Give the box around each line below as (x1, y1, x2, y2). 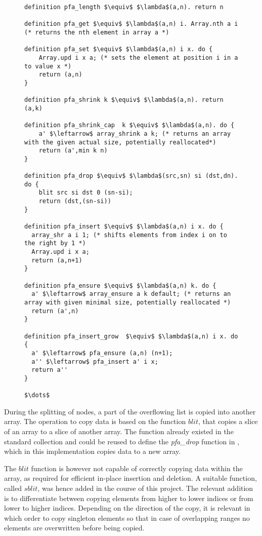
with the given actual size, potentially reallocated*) (24, 138, 216, 146)
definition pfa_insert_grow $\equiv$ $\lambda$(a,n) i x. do (24, 332, 238, 340)
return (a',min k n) (38, 147, 108, 155)
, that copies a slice (198, 416, 258, 427)
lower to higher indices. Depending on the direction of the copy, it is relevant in (4, 503, 250, 513)
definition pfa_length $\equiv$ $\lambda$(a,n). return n (24, 4, 224, 11)
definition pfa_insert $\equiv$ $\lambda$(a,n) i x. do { (24, 223, 224, 231)
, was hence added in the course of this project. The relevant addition (37, 483, 253, 493)
